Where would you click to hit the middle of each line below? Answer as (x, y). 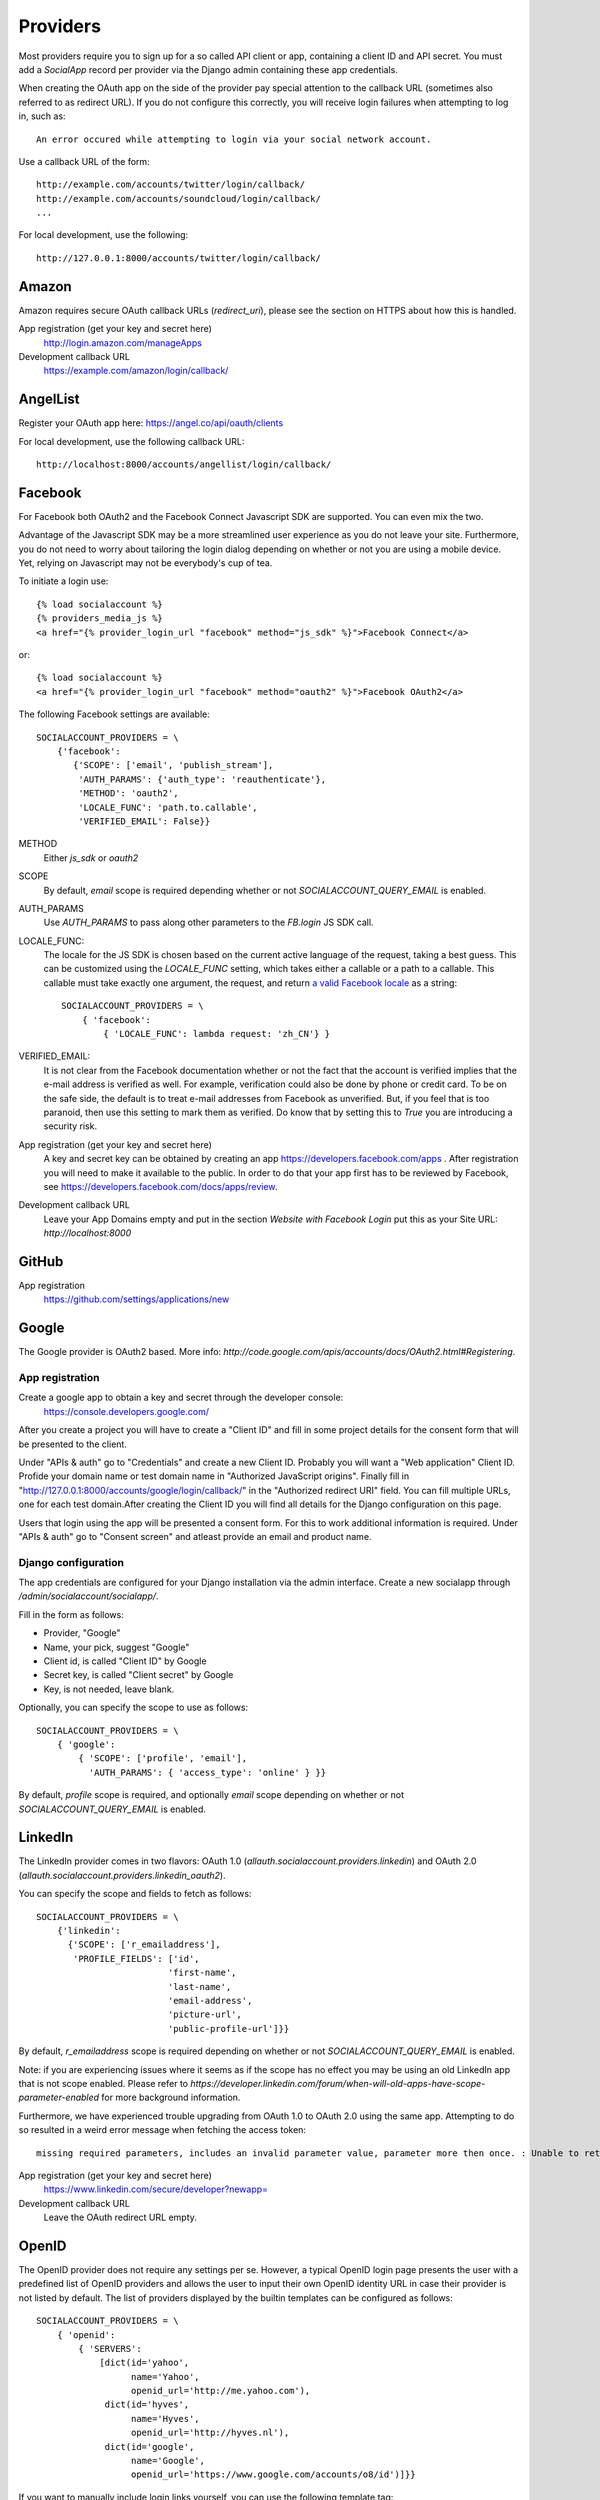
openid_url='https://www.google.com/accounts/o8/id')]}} (273, 2474)
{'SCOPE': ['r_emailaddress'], (144, 1944)
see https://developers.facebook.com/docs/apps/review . (160, 1186)
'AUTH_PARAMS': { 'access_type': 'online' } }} (207, 1772)
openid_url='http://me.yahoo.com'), (220, 2391)
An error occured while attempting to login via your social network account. (234, 139)
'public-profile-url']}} (228, 2028)
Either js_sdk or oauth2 (91, 857)
